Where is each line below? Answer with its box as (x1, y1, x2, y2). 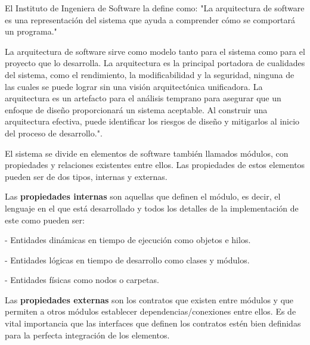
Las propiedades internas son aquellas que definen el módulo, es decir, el (5, 190, 281, 203)
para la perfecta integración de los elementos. (5, 328, 170, 341)
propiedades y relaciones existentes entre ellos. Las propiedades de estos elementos (5, 158, 305, 171)
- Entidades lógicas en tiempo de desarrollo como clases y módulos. (5, 253, 250, 266)
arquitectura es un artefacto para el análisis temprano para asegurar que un (5, 92, 281, 104)
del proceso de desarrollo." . (5, 126, 103, 139)
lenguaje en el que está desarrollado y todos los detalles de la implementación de (5, 201, 299, 214)
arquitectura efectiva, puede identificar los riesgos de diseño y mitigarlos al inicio (5, 115, 300, 128)
